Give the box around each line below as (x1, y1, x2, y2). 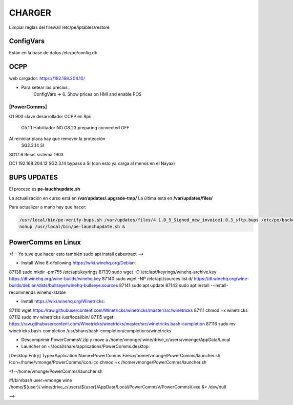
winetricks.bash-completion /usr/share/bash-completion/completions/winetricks (9, 327, 171, 334)
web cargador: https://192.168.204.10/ (9, 76, 85, 81)
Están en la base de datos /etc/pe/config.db (9, 50, 98, 56)
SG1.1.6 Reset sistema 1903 (9, 151, 63, 157)
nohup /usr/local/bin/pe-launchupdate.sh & (19, 224, 126, 229)
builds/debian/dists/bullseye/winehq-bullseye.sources (9, 283, 118, 288)
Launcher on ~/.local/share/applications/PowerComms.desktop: (21, 344, 150, 349)
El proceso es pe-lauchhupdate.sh (9, 186, 81, 192)
